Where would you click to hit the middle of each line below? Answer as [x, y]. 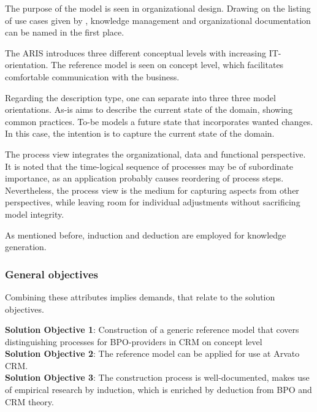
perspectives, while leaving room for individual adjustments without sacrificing [153, 202]
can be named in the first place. [65, 32]
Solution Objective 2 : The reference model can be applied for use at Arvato [152, 353]
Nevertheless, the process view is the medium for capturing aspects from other [152, 190]
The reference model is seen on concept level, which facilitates [167, 65]
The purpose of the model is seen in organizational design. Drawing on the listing [158, 8]
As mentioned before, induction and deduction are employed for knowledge [146, 235]
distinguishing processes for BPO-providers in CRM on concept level [134, 341]
